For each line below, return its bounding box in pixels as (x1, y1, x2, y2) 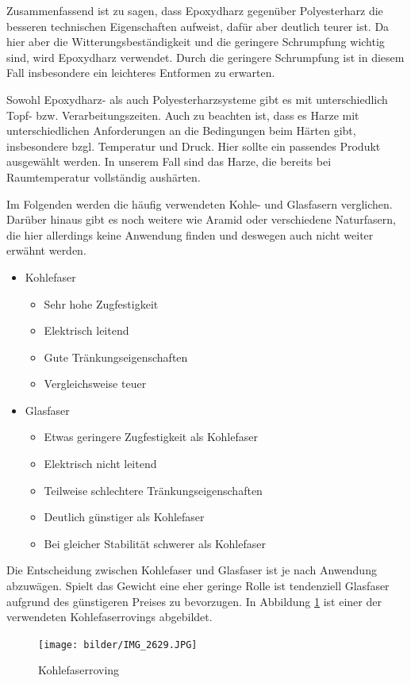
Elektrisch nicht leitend (44, 455, 157, 472)
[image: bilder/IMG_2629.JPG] (38, 639, 198, 650)
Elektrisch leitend (44, 322, 129, 339)
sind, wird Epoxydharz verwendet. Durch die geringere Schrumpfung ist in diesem (6, 48, 405, 65)
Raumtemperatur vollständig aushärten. (6, 168, 201, 185)
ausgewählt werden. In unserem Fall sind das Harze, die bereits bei (6, 153, 332, 170)
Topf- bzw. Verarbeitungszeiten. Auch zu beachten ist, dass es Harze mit (6, 106, 359, 123)
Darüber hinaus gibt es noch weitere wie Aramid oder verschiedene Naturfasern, (6, 211, 396, 228)
